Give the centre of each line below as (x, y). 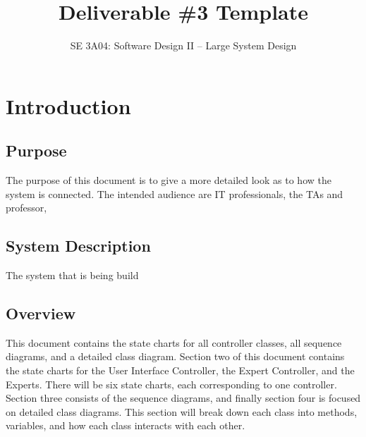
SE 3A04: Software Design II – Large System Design (183, 45)
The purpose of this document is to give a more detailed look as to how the (169, 180)
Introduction (68, 105)
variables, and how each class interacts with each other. (126, 425)
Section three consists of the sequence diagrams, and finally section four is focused (183, 398)
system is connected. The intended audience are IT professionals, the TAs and (175, 193)
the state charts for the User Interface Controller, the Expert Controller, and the (180, 370)
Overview (41, 313)
